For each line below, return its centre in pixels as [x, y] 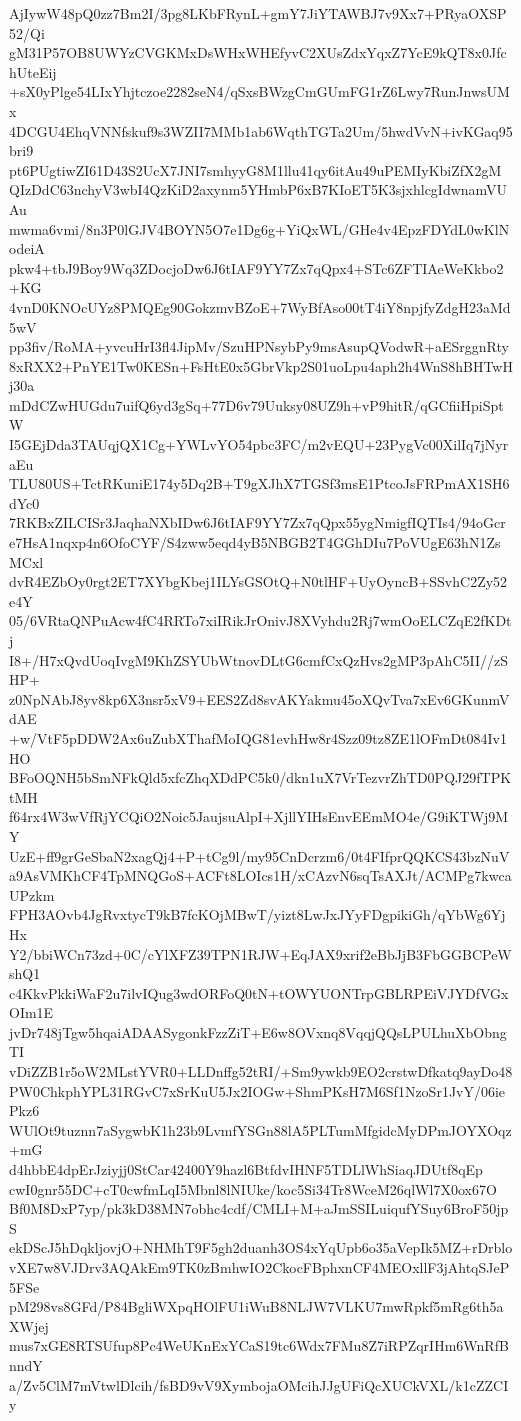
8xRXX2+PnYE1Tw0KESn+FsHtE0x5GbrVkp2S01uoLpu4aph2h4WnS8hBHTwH [261, 365]
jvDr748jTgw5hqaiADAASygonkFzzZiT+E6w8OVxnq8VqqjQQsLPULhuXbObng [258, 1031]
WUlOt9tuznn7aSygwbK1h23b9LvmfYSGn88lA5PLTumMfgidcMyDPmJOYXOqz [260, 1129]
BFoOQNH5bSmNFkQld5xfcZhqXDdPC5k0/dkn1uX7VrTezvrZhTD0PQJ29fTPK [260, 777]
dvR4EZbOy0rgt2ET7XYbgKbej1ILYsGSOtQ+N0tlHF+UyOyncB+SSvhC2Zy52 [258, 581]
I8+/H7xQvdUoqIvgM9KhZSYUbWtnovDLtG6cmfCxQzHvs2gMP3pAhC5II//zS [258, 659]
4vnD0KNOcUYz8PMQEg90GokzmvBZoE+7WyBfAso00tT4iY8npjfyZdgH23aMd [260, 306]
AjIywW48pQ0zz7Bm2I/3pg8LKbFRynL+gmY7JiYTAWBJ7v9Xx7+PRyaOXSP [258, 13]
